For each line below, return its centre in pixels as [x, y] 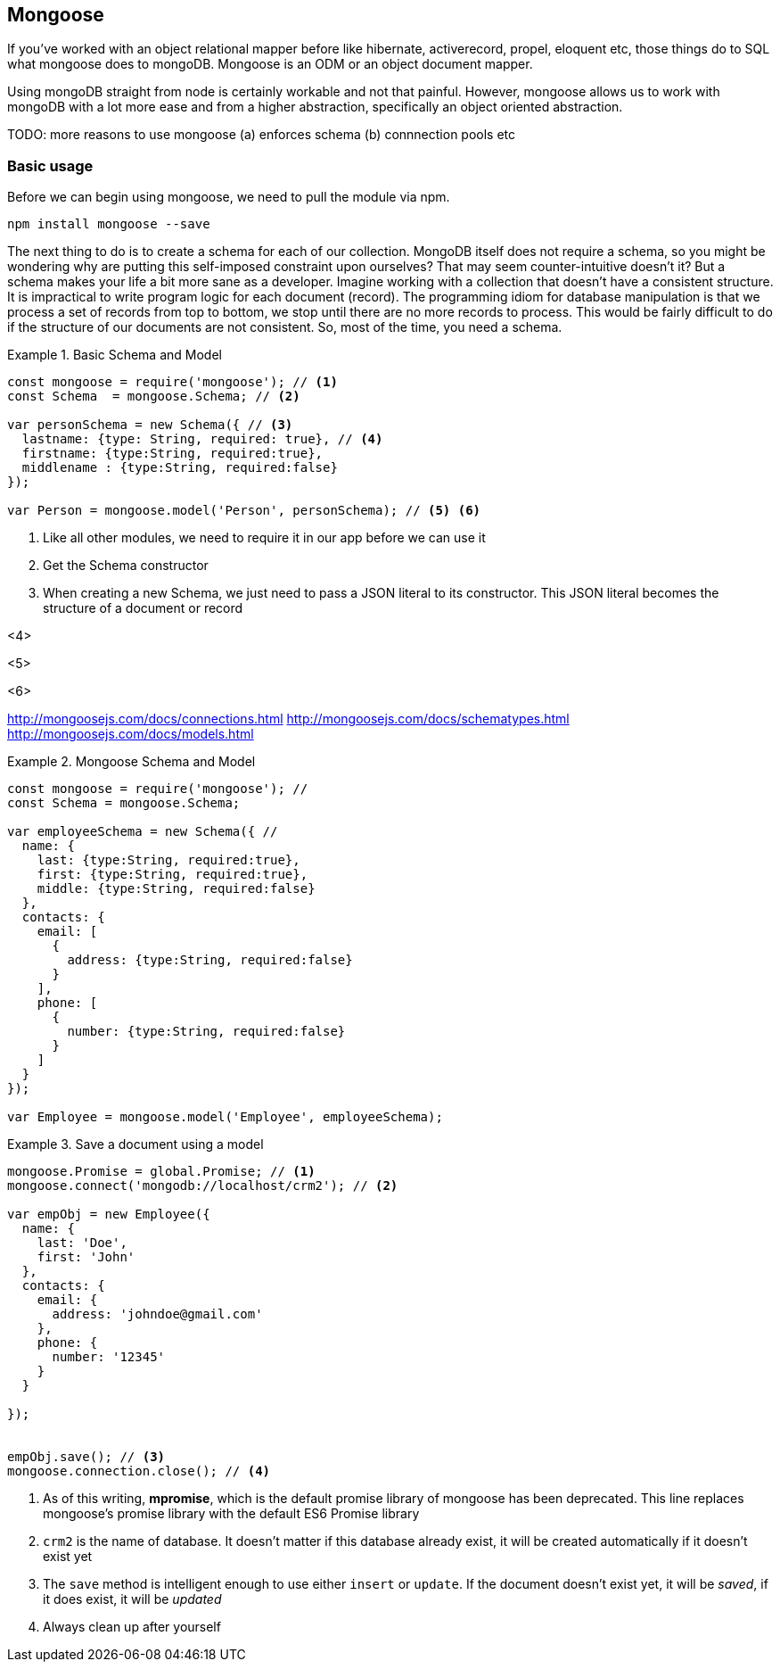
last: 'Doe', [82, 1243]
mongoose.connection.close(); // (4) [139, 1471]
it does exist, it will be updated [132, 1599]
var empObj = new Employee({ [109, 1215]
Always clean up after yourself [132, 1627]
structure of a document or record [143, 608]
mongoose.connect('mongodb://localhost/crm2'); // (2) [203, 1186]
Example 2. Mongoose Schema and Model [131, 762]
